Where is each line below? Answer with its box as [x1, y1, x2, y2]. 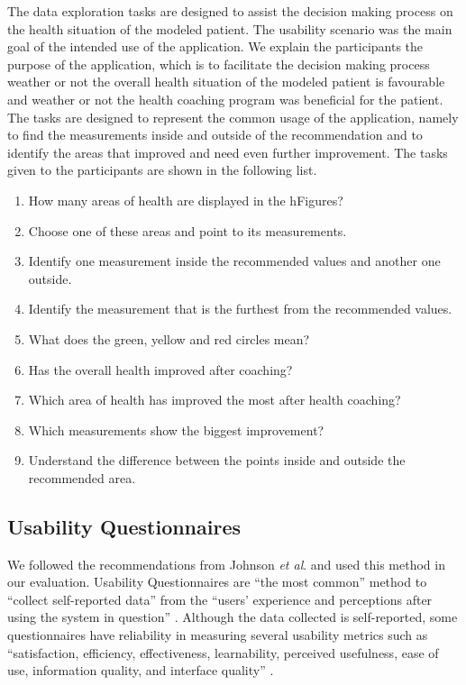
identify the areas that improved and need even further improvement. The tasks [7, 142, 448, 161]
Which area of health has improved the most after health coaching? [28, 390, 401, 409]
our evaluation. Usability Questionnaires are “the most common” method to [7, 572, 427, 591]
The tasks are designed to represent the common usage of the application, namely [7, 107, 459, 126]
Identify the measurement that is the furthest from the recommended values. [28, 299, 452, 318]
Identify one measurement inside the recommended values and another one [28, 251, 441, 270]
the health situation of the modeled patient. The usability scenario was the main [7, 19, 452, 38]
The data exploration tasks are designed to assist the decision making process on [7, 2, 453, 20]
